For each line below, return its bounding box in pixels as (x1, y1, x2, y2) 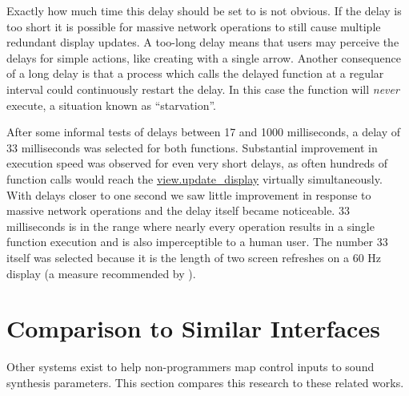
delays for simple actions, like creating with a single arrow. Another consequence (6, 49, 401, 66)
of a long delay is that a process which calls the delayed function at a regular (6, 65, 384, 82)
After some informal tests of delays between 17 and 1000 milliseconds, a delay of (6, 123, 401, 140)
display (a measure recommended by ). (6, 265, 196, 281)
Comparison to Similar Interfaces (6, 312, 380, 345)
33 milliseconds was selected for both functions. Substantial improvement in (6, 139, 378, 156)
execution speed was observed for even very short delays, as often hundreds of (6, 155, 387, 172)
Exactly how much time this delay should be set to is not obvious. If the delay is (6, 2, 402, 18)
